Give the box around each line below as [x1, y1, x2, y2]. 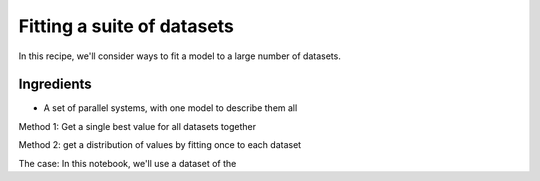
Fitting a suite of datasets [18, 15, 235, 37]
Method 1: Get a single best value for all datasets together [18, 120, 257, 132]
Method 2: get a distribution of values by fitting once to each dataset [18, 139, 302, 151]
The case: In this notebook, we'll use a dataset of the [18, 157, 237, 169]
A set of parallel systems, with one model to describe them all [43, 102, 298, 114]
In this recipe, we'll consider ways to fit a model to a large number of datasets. [18, 50, 342, 62]
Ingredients [18, 76, 92, 93]
